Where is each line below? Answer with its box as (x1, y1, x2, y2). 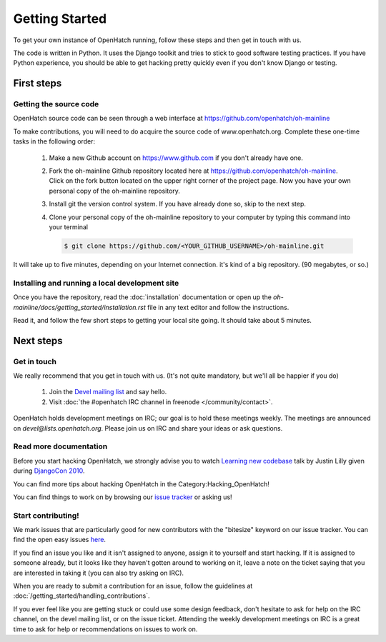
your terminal (49, 223, 89, 231)
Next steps (13, 334, 63, 346)
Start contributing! (13, 511, 80, 521)
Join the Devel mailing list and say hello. (49, 388, 167, 396)
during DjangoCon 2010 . (13, 466, 85, 475)
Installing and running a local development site (13, 278, 179, 288)
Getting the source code (13, 99, 99, 109)
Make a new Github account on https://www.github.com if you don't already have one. (49, 154, 304, 162)
